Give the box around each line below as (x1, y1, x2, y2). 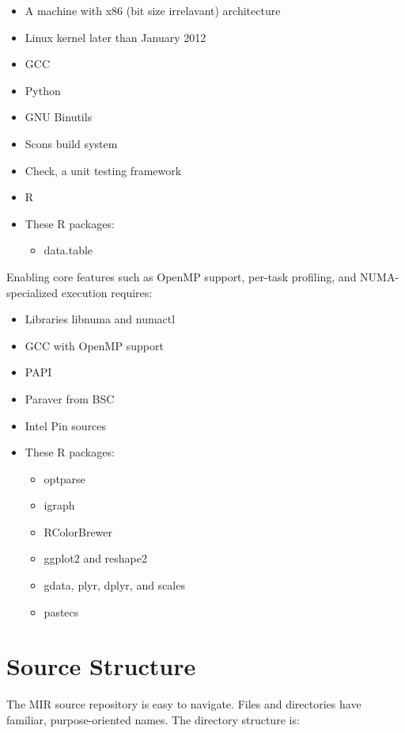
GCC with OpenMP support (25, 337, 164, 353)
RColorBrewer (44, 523, 113, 540)
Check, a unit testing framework (25, 162, 182, 178)
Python (25, 82, 61, 98)
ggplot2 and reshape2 (44, 550, 148, 567)
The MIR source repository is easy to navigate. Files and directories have (6, 696, 361, 712)
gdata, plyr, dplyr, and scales (44, 577, 185, 594)
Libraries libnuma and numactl (25, 311, 176, 327)
